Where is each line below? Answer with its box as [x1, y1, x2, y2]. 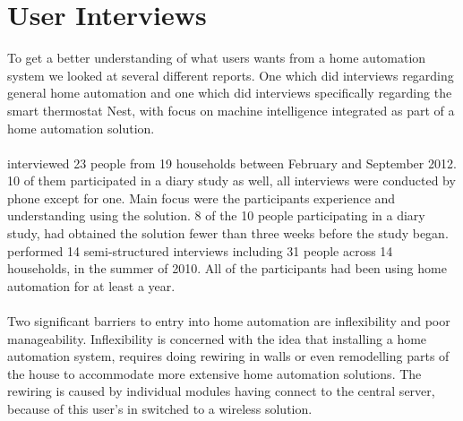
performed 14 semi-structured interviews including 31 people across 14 [7, 241, 393, 260]
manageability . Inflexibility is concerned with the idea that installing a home [7, 329, 427, 348]
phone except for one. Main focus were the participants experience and [7, 188, 396, 207]
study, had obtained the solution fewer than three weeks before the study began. [7, 224, 449, 243]
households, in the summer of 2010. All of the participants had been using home [7, 259, 447, 278]
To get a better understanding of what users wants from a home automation [7, 48, 426, 67]
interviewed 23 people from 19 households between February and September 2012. [7, 153, 457, 172]
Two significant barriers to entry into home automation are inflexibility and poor [7, 312, 450, 331]
